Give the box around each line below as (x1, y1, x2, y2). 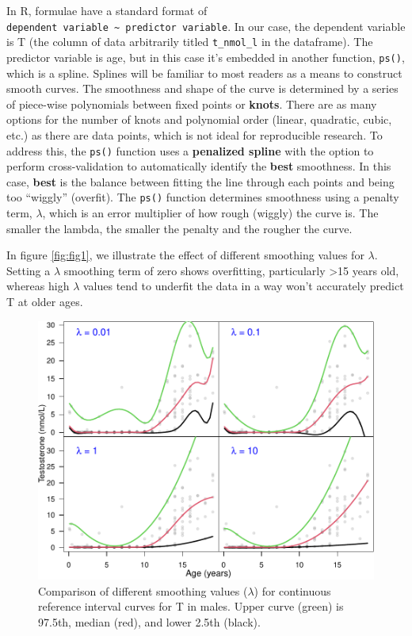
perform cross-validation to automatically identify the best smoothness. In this (6, 158, 391, 174)
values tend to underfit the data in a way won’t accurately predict (82, 278, 404, 294)
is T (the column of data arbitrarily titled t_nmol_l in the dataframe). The (6, 33, 373, 50)
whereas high (6, 278, 70, 294)
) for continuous (254, 582, 331, 599)
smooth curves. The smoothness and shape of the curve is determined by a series (6, 80, 399, 97)
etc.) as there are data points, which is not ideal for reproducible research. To (6, 126, 383, 143)
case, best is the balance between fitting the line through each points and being (6, 173, 395, 190)
